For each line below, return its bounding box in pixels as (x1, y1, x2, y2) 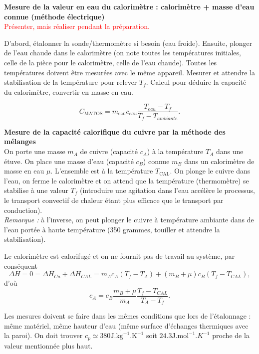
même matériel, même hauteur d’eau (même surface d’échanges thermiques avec (4, 320, 249, 331)
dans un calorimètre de (184, 156, 255, 166)
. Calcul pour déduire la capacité (146, 77, 247, 87)
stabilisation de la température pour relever (4, 77, 137, 87)
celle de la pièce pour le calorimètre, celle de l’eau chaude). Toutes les (4, 57, 217, 67)
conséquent (4, 260, 37, 271)
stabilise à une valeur (4, 185, 68, 195)
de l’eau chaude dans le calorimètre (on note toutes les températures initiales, (4, 47, 241, 58)
